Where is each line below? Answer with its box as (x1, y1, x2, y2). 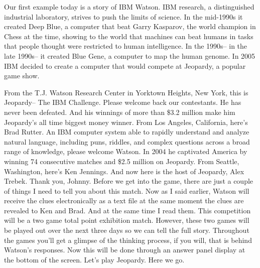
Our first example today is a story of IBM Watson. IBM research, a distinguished (4, 2, 254, 12)
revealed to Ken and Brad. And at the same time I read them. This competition (4, 205, 251, 215)
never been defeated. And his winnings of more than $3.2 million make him (4, 106, 235, 117)
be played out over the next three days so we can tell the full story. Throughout (4, 225, 249, 235)
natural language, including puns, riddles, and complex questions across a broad (4, 136, 250, 147)
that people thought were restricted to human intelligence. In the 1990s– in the (4, 41, 247, 51)
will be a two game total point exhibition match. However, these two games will (4, 215, 249, 225)
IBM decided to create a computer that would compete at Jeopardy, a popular (4, 60, 246, 71)
